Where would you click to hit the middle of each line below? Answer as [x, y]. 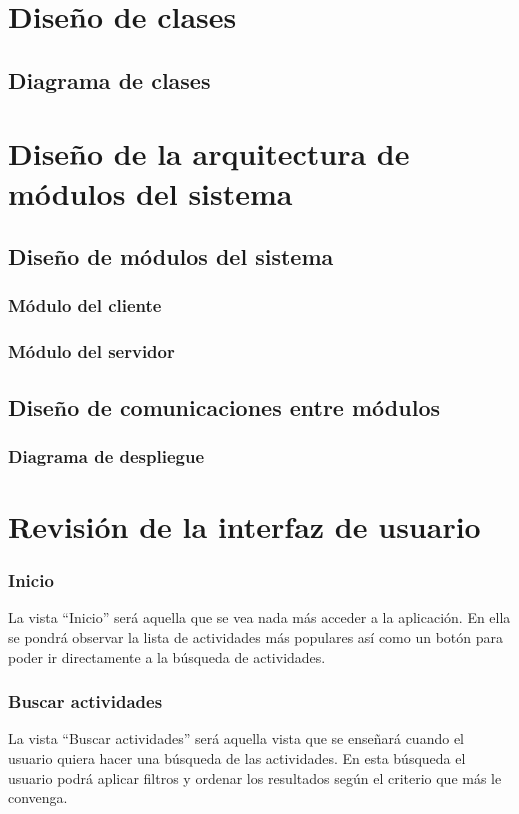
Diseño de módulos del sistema [171, 256]
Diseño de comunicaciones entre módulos [224, 406]
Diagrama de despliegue [106, 455]
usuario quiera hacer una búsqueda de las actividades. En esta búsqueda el [237, 758]
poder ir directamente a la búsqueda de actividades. [167, 656]
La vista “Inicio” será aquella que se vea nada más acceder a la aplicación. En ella [259, 617]
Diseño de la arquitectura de [209, 153]
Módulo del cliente [85, 305]
